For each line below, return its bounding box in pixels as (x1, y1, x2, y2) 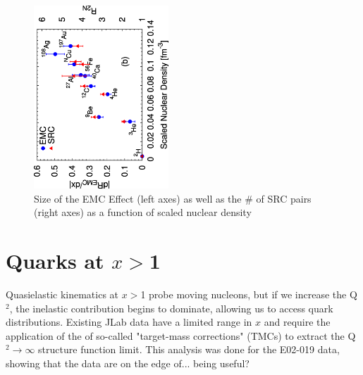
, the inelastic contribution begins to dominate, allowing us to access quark (9, 300, 333, 315)
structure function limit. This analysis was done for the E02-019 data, (38, 342, 340, 357)
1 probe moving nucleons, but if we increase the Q (140, 287, 357, 302)
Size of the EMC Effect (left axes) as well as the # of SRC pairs (34, 191, 312, 205)
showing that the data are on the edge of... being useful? (6, 356, 250, 371)
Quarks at (6, 246, 104, 275)
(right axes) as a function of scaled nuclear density (34, 205, 252, 220)
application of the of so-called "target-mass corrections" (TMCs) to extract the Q (6, 328, 356, 343)
